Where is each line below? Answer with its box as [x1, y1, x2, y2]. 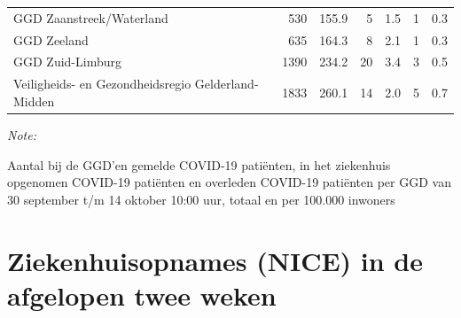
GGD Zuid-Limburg [13, 52, 121, 71]
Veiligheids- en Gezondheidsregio [13, 74, 191, 93]
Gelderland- [194, 74, 259, 93]
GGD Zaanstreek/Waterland [13, 8, 168, 27]
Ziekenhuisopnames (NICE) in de [7, 242, 424, 278]
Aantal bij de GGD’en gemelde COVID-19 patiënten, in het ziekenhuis [7, 155, 391, 174]
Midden [13, 91, 55, 110]
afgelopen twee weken [7, 276, 277, 313]
